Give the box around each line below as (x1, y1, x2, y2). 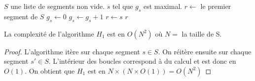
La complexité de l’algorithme (4, 28, 94, 39)
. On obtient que (25, 65, 75, 76)
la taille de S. (182, 28, 222, 39)
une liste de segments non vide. (10, 1, 105, 11)
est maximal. (143, 1, 182, 11)
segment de (4, 11, 38, 21)
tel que (112, 1, 133, 11)
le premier (200, 1, 231, 11)
